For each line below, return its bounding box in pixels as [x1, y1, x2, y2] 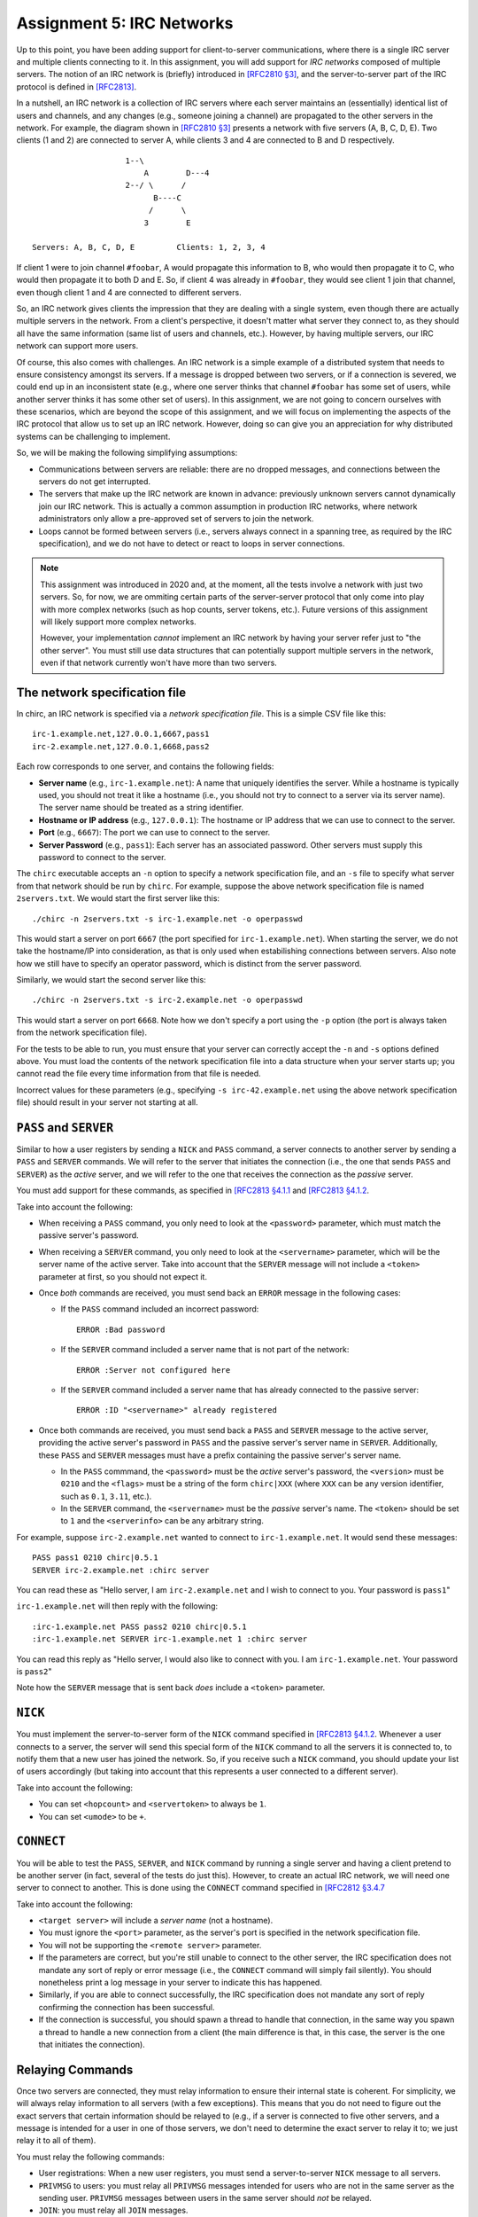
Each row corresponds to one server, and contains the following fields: [16, 761, 274, 772]
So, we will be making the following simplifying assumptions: [16, 448, 238, 458]
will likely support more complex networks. [40, 616, 197, 627]
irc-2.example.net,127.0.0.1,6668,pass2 [32, 741, 210, 751]
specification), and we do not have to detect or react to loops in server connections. [38, 538, 345, 549]
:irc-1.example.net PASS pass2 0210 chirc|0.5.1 [32, 1621, 247, 1632]
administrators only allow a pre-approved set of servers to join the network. [38, 513, 314, 524]
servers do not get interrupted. [38, 476, 150, 487]
